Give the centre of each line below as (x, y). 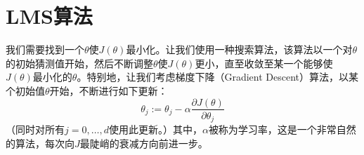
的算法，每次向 (40, 143)
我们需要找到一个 (45, 49)
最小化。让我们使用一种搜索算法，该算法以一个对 (239, 49)
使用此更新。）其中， (155, 129)
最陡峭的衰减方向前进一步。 (144, 143)
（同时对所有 (35, 129)
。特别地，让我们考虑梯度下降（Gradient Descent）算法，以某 (217, 77)
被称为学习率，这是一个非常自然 (282, 129)
